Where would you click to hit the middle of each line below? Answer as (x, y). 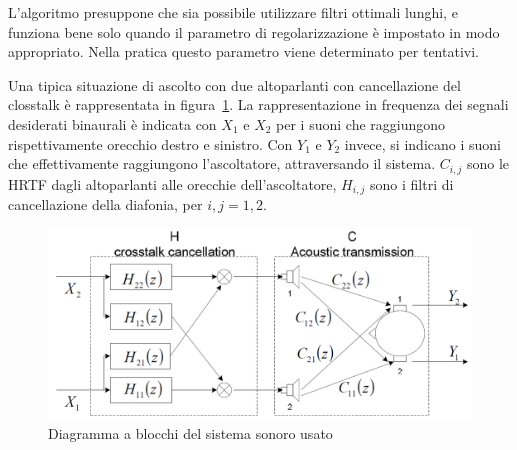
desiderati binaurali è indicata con (112, 123)
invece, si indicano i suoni (422, 143)
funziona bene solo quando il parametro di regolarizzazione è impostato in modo (254, 31)
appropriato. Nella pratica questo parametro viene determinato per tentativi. (243, 51)
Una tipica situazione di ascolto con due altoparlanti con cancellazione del (234, 84)
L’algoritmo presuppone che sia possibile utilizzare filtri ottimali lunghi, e (233, 12)
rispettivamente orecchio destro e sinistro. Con (150, 143)
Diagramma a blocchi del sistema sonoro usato (190, 432)
